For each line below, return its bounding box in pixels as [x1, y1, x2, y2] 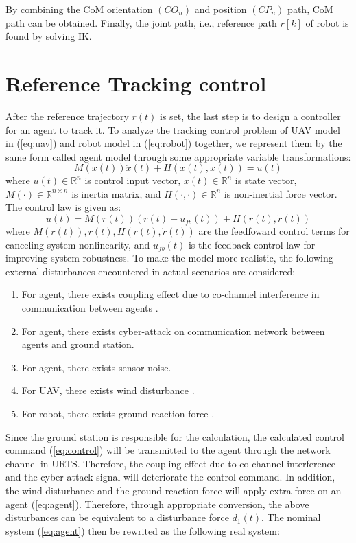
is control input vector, [84, 173, 181, 187]
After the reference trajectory [5, 108, 129, 123]
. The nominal [261, 510, 321, 524]
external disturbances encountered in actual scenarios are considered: [5, 264, 296, 278]
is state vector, [235, 173, 297, 187]
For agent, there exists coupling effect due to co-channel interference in [21, 287, 320, 301]
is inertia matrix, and [71, 186, 161, 200]
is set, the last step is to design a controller [160, 108, 341, 123]
